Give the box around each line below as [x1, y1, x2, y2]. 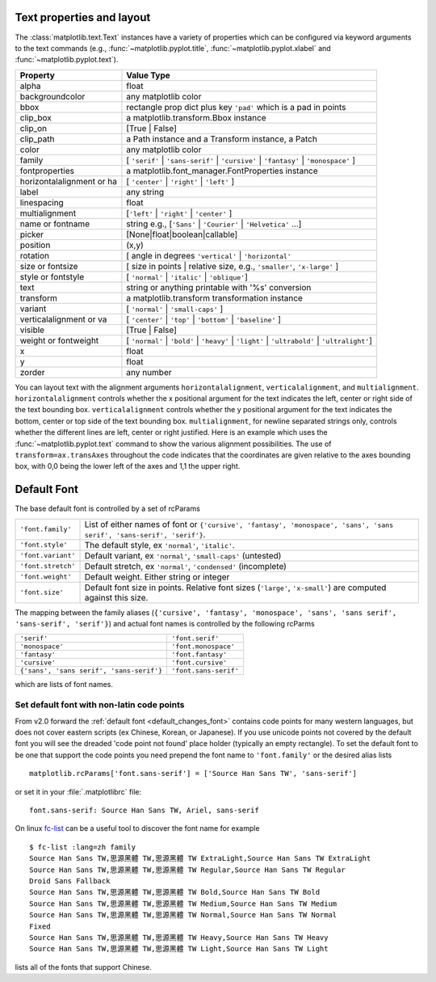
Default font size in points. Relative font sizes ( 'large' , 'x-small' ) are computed [84, 582, 387, 593]
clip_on [19, 122, 48, 133]
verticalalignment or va [19, 314, 107, 325]
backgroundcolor [19, 91, 86, 102]
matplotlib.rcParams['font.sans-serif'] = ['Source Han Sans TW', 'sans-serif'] [29, 769, 358, 778]
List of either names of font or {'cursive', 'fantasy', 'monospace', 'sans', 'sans [84, 518, 394, 529]
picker [19, 229, 44, 240]
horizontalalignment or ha [19, 175, 117, 187]
